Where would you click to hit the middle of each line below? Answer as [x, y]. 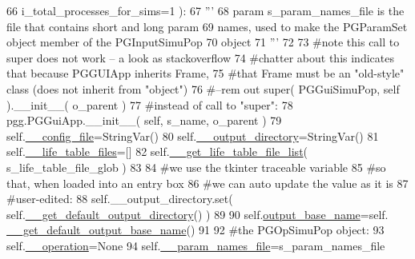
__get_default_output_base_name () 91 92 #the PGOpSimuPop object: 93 [195, 230]
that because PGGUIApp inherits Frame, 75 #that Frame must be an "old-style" [205, 73]
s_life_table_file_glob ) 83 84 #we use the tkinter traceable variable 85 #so [196, 167]
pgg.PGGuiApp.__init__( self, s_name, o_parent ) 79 [144, 120]
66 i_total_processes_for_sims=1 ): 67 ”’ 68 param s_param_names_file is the [205, 10]
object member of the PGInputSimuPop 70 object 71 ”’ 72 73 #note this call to [203, 42]
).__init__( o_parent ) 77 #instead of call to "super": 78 [150, 104]
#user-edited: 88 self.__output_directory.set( [120, 199]
